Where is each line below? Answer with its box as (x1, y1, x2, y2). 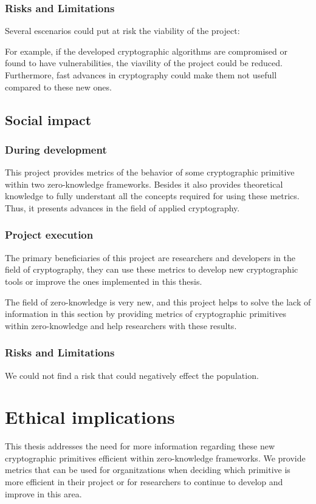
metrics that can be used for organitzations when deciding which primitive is (5, 463, 290, 476)
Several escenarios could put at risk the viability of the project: (5, 24, 240, 37)
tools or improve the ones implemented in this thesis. (5, 274, 202, 287)
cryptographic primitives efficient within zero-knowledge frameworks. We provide (5, 451, 306, 464)
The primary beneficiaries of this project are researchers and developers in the (5, 251, 295, 264)
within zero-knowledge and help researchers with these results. (5, 319, 237, 332)
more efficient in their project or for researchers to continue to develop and (5, 475, 283, 488)
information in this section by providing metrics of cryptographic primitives (5, 307, 286, 320)
